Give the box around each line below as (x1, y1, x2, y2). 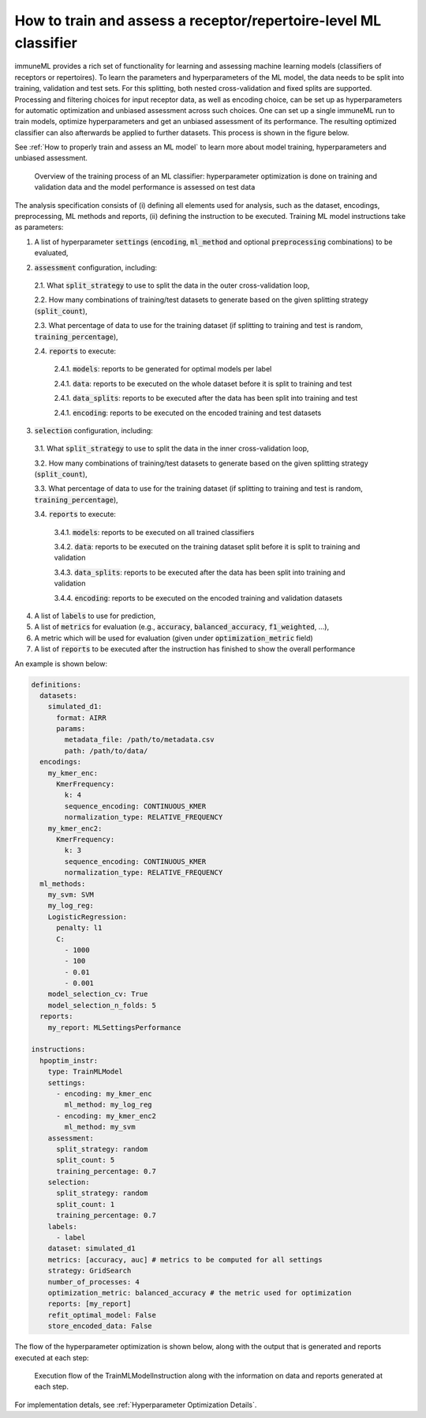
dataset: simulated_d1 (47, 1244, 136, 1253)
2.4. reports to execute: (34, 346, 117, 356)
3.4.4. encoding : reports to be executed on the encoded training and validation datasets (54, 593, 343, 602)
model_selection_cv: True (47, 990, 148, 999)
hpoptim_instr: (39, 1056, 99, 1065)
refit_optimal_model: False (47, 1311, 157, 1319)
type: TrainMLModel (47, 1067, 124, 1077)
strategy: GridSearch (47, 1266, 132, 1276)
